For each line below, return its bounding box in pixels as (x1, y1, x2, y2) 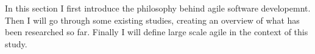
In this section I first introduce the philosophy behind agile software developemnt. (5, 2, 311, 14)
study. (5, 37, 27, 50)
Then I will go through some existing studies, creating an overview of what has (5, 13, 300, 26)
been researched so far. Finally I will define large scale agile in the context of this (5, 25, 308, 38)
